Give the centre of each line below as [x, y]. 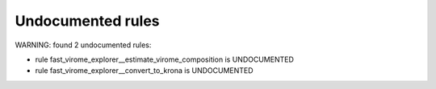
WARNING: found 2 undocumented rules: [83, 45]
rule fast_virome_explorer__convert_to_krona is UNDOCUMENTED [144, 71]
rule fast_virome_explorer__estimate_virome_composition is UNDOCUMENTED [165, 59]
